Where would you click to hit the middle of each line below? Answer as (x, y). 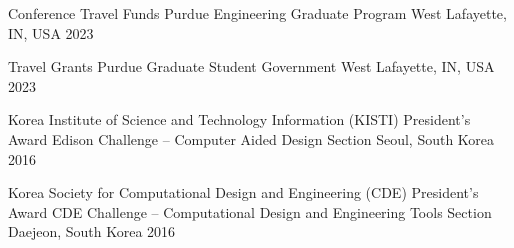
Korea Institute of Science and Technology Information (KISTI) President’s (239, 119)
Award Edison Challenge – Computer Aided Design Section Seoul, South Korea (251, 138)
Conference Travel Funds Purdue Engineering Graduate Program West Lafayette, (257, 13)
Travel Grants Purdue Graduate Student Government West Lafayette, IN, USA (251, 66)
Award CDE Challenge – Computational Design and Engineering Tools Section (250, 211)
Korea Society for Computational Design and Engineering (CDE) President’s (243, 192)
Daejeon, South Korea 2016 (92, 231)
